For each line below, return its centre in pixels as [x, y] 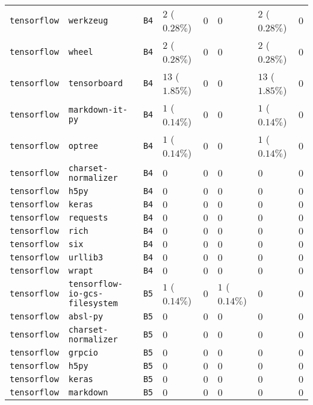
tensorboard [95, 83]
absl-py [86, 316]
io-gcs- [86, 294]
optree [83, 146]
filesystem [93, 303]
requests [88, 218]
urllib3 [86, 257]
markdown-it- [98, 110]
